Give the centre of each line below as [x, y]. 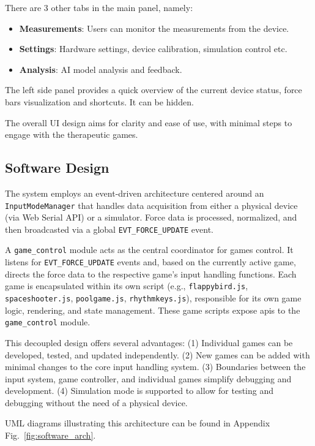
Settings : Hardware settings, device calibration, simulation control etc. [153, 49]
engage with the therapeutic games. [72, 134]
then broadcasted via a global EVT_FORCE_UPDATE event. [109, 229]
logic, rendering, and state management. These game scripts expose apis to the [153, 310]
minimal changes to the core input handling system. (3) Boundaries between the [155, 367]
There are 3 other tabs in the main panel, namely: [99, 7]
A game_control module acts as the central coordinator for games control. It [149, 250]
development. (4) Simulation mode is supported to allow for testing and [139, 391]
